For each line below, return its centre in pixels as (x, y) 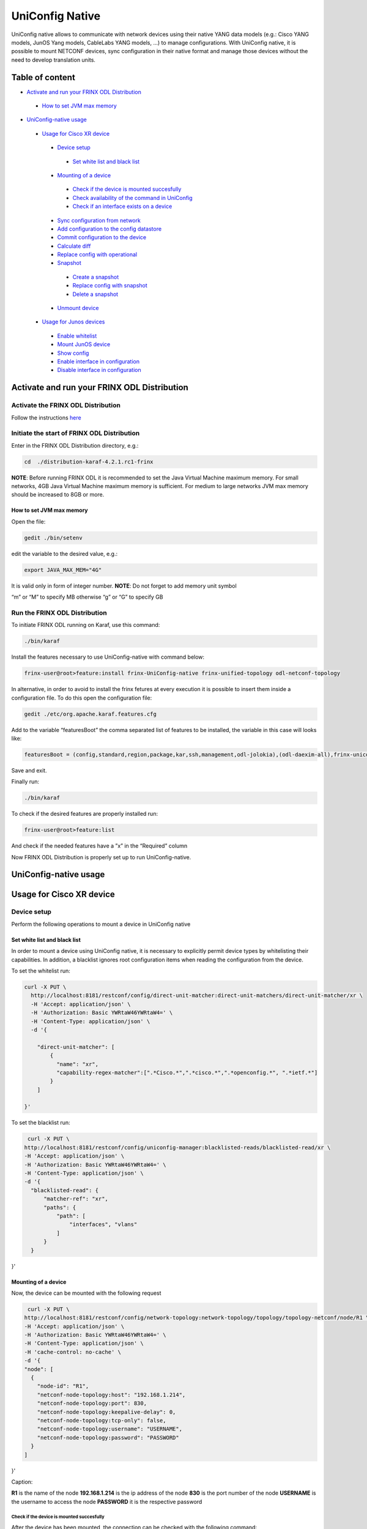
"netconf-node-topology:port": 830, (92, 1403)
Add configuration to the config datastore (109, 229)
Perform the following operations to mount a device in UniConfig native (101, 924)
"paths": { (60, 1207)
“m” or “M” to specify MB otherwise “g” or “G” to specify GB (87, 597)
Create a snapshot (96, 277)
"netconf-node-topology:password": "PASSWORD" (108, 1438)
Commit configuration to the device (102, 237)
